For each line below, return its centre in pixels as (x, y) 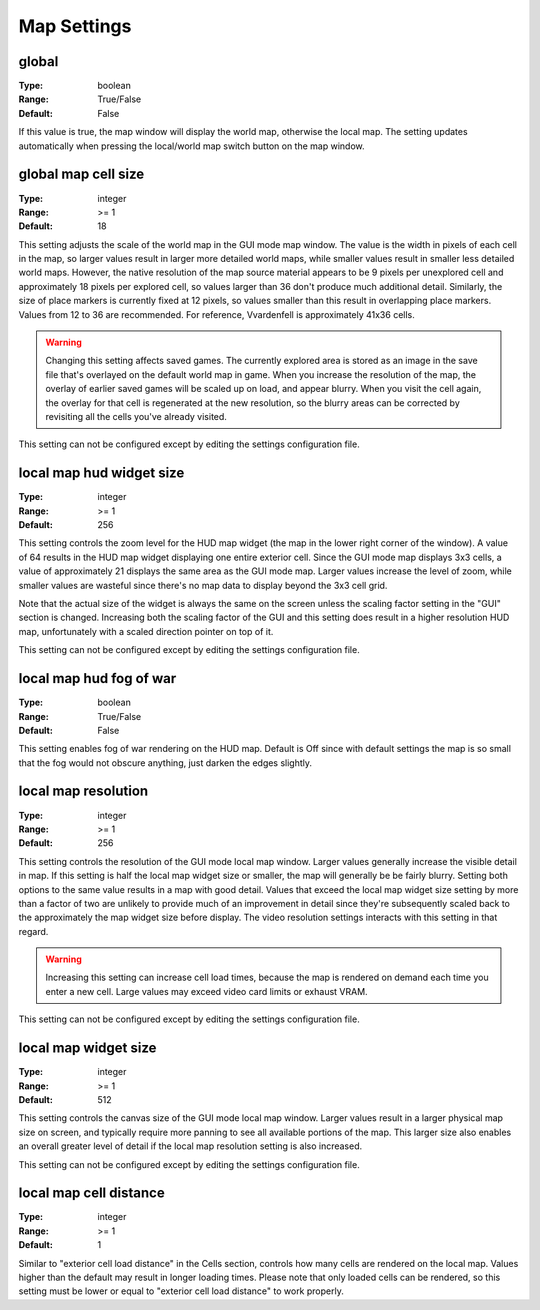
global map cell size (81, 174)
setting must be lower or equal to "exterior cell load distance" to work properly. (181, 1291)
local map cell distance (91, 1193)
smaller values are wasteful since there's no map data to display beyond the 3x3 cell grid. (203, 585)
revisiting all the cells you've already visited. (136, 416)
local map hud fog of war (97, 678)
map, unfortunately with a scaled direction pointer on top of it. (146, 631)
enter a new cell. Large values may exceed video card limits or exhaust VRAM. (207, 991)
